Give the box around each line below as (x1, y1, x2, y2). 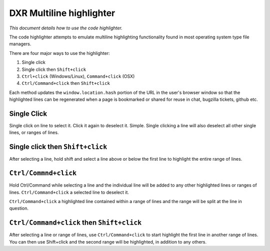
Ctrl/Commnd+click (9, 169, 77, 177)
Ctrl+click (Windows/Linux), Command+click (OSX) (21, 73, 135, 79)
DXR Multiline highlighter (9, 7, 115, 18)
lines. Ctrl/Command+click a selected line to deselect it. (9, 189, 129, 195)
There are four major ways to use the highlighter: (9, 50, 110, 56)
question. (9, 205, 29, 212)
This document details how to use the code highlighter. (9, 25, 122, 31)
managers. (9, 41, 31, 47)
